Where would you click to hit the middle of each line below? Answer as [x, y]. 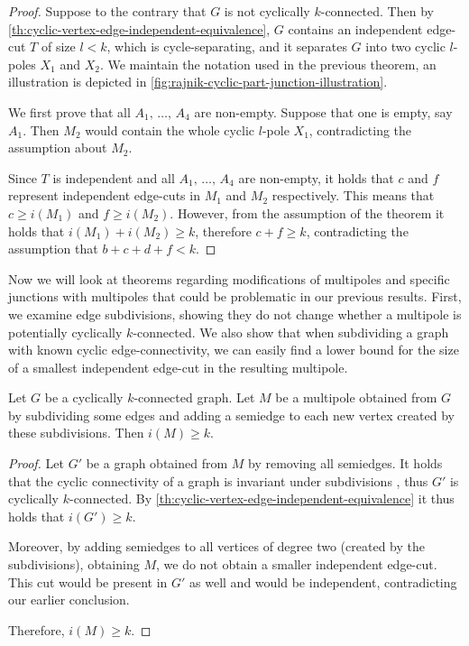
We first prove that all [69, 111]
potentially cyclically [65, 332]
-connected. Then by [377, 11]
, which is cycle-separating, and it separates [227, 46]
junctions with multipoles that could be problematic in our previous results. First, [235, 296]
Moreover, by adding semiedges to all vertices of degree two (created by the [216, 546]
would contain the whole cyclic [170, 129]
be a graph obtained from [157, 463]
